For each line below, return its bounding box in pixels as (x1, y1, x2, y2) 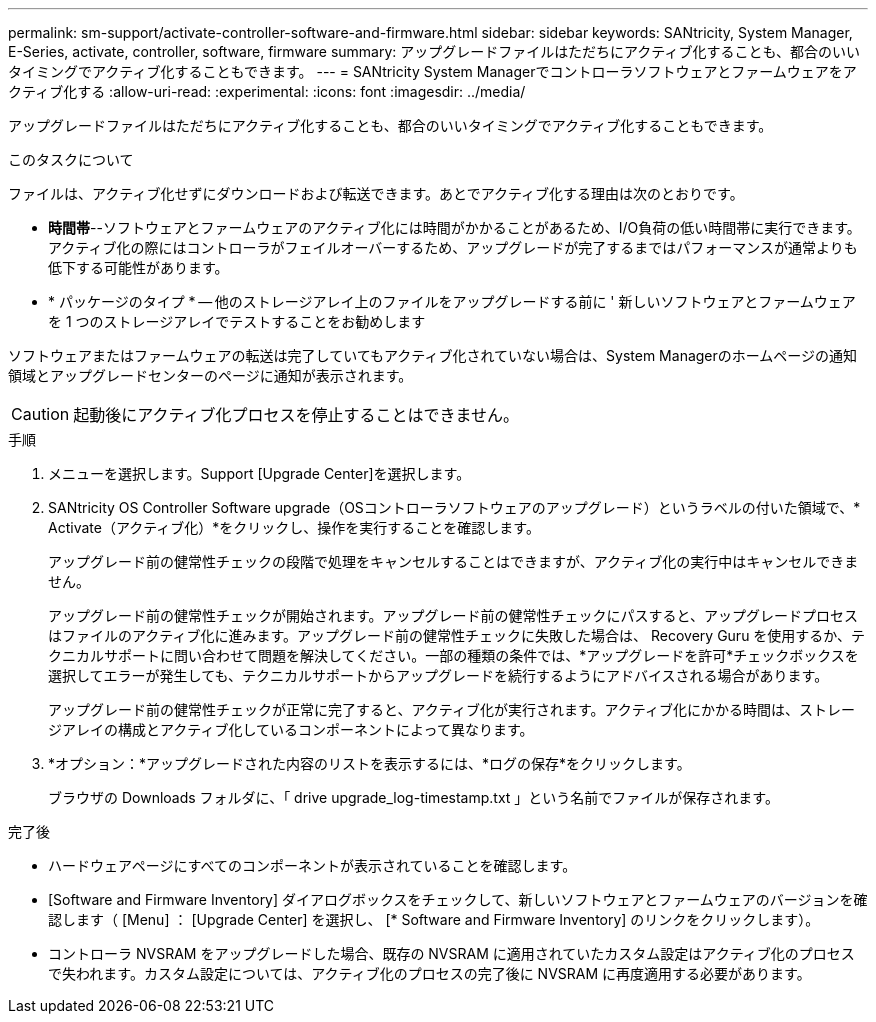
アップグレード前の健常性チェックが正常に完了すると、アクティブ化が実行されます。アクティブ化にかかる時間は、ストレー (48, 701, 855, 718)
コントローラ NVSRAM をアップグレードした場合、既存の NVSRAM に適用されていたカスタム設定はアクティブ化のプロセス (48, 945, 855, 962)
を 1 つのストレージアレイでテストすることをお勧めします (48, 313, 426, 330)
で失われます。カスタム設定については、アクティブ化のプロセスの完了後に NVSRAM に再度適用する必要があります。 (48, 965, 811, 982)
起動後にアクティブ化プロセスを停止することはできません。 (73, 405, 520, 425)
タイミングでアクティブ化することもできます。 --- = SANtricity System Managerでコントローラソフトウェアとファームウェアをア (8, 63, 857, 80)
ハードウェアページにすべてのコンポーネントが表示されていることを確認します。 (48, 857, 577, 874)
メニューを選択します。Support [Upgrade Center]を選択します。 (48, 465, 471, 482)
